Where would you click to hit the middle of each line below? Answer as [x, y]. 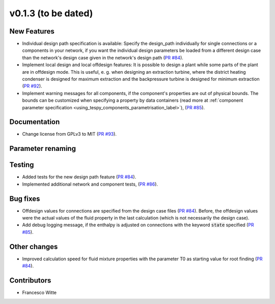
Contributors [30, 280]
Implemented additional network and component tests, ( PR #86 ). [90, 184]
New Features [32, 31]
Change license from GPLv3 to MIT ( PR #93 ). [70, 134]
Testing [22, 165]
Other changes [34, 247]
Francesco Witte [39, 293]
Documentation [35, 122]
